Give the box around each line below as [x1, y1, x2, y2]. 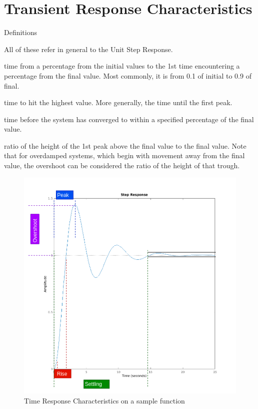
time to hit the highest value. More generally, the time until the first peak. [4, 97, 232, 108]
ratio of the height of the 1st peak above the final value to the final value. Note [4, 140, 246, 151]
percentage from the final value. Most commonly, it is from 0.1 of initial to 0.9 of [4, 70, 251, 81]
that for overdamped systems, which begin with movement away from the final [4, 150, 245, 161]
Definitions [4, 27, 37, 38]
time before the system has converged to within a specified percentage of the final [4, 114, 254, 124]
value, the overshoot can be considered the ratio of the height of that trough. [4, 160, 240, 171]
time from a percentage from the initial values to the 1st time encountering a [4, 61, 240, 71]
